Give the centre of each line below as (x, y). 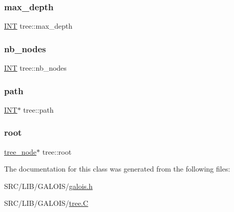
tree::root (57, 151)
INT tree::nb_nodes (35, 68)
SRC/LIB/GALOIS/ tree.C (46, 203)
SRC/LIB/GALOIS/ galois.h (48, 186)
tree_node (21, 151)
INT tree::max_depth (38, 26)
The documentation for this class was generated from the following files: (117, 169)
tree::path (38, 109)
